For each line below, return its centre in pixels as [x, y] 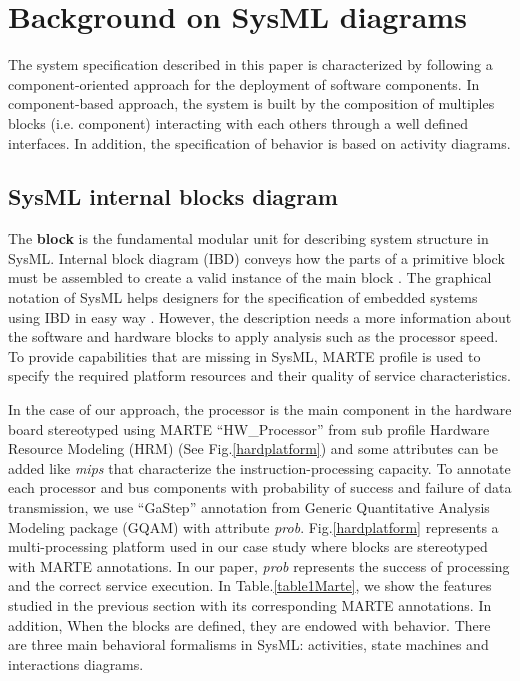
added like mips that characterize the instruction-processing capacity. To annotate [259, 467]
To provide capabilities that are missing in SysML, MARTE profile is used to [244, 355]
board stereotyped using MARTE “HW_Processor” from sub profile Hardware [249, 428]
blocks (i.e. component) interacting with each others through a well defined [238, 122]
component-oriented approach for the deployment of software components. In [244, 83]
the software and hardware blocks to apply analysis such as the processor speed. [253, 336]
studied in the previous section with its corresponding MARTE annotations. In [250, 604]
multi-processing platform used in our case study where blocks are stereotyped [248, 546]
